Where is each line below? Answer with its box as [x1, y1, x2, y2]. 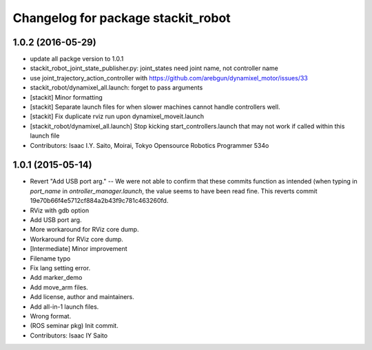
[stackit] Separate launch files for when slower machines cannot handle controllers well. [30, 103, 280, 111]
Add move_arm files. [30, 283, 89, 292]
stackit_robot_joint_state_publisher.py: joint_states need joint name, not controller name [30, 64, 278, 72]
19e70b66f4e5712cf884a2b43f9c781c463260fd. [30, 197, 169, 205]
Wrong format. [30, 311, 72, 320]
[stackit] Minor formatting [30, 93, 103, 101]
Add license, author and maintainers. [30, 293, 134, 301]
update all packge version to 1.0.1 [30, 55, 124, 63]
